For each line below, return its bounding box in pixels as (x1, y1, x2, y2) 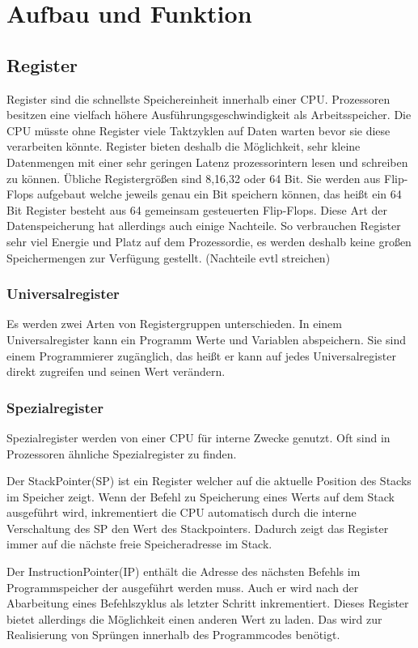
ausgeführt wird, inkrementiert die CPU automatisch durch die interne (6, 504, 357, 521)
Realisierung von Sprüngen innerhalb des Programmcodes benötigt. (6, 626, 340, 643)
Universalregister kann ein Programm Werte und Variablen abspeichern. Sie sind (6, 330, 406, 347)
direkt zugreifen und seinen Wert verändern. (6, 363, 226, 380)
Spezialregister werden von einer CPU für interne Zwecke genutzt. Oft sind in (6, 428, 391, 446)
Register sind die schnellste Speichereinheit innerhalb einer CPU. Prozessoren (6, 90, 391, 107)
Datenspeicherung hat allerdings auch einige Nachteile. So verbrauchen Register (6, 217, 401, 234)
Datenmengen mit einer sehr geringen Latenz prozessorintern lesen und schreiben (6, 153, 408, 170)
